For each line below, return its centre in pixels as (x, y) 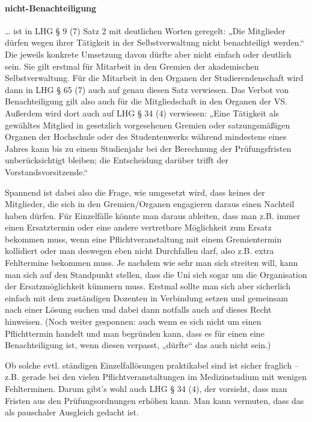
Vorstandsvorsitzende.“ (46, 171)
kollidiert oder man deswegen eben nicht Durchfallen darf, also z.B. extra (139, 251)
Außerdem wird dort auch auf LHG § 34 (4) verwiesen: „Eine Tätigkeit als (142, 113)
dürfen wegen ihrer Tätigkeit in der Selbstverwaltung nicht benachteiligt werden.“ (155, 42)
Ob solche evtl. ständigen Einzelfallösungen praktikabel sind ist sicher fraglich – (152, 365)
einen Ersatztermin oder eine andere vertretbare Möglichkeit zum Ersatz (138, 227)
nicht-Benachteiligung (51, 8)
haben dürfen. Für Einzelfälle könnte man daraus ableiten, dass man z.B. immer (153, 215)
